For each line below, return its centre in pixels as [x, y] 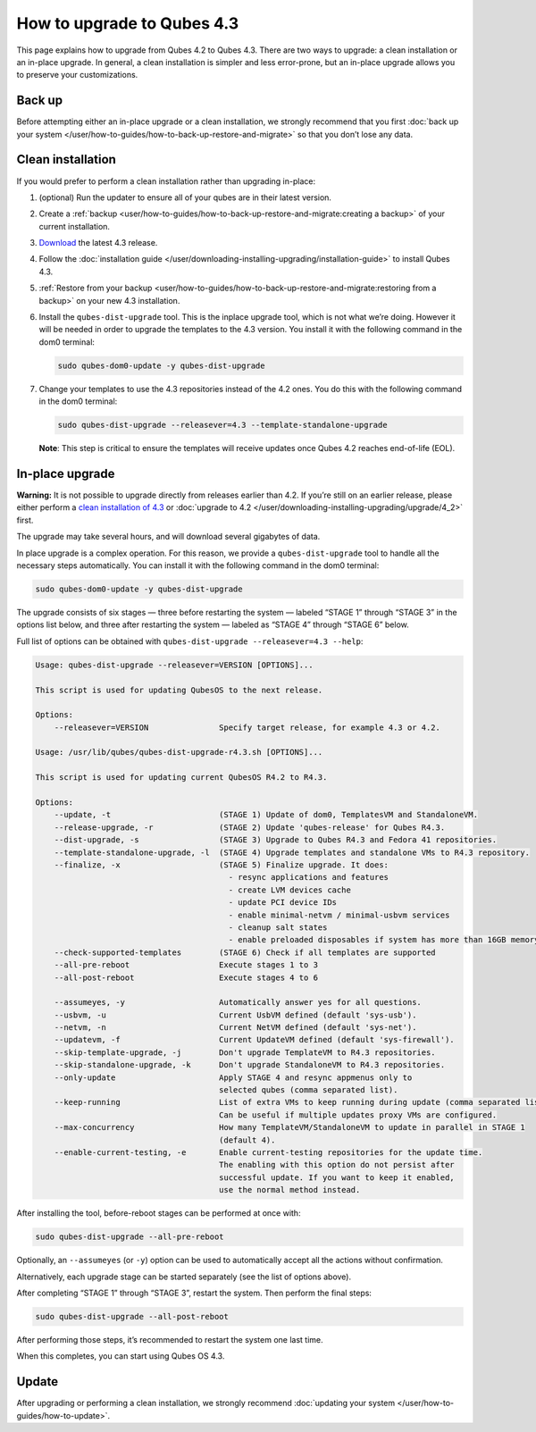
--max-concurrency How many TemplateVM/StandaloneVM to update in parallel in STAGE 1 [290, 1127]
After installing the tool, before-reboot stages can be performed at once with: [159, 1213]
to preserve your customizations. [77, 75]
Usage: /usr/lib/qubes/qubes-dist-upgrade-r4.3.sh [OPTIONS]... [179, 752]
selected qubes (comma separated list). [309, 1090]
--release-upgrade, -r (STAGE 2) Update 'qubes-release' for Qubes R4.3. [250, 827]
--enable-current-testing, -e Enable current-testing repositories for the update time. [268, 1152]
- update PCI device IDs [283, 903]
